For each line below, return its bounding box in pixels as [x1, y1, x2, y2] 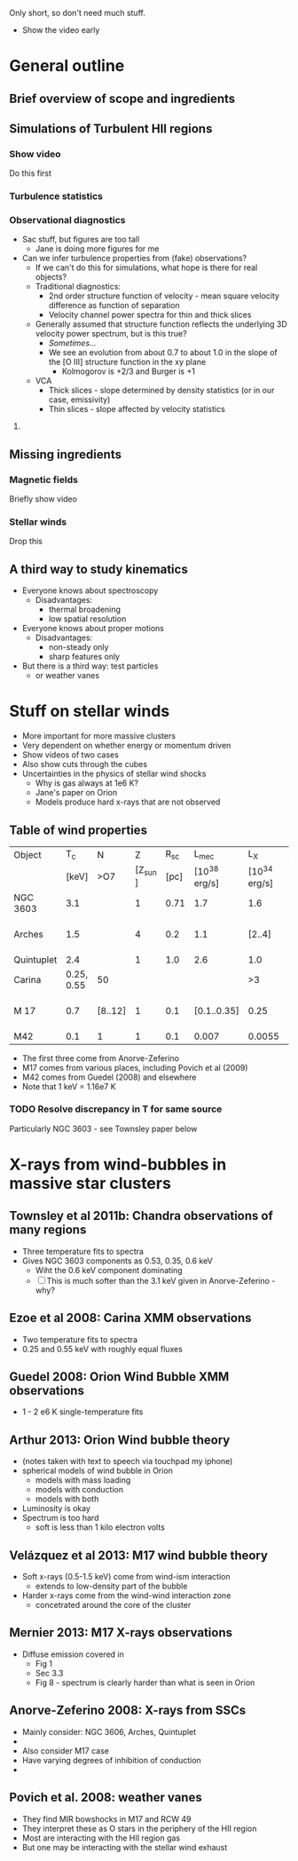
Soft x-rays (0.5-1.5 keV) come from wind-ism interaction [21, 1572, 231, 1582]
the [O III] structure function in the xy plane [48, 357, 207, 368]
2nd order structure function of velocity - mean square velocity [48, 290, 279, 301]
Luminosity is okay [21, 1503, 91, 1514]
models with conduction [35, 1485, 124, 1495]
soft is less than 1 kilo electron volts [35, 1522, 166, 1532]
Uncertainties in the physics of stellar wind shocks [21, 768, 207, 780]
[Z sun [134, 864, 157, 878]
